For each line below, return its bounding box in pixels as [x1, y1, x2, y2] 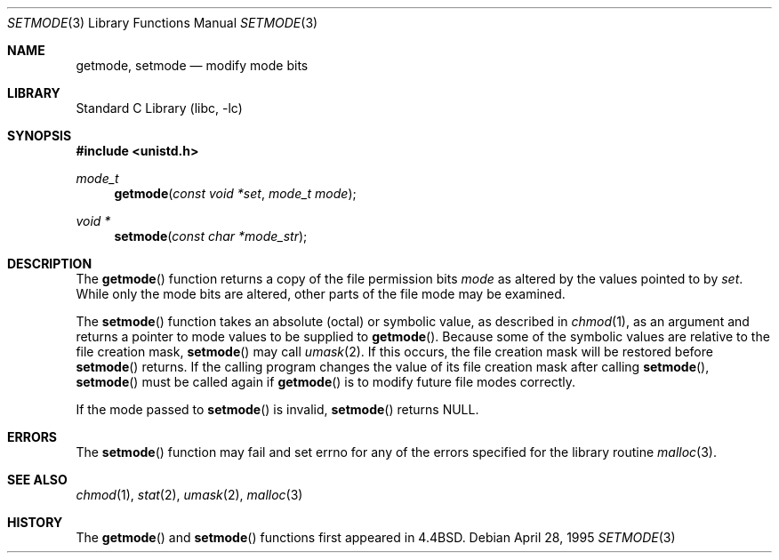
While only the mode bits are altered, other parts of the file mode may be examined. [76, 286, 566, 301]
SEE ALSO [7, 472, 68, 487]
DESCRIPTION [7, 256, 92, 271]
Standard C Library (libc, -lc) [76, 100, 243, 116]
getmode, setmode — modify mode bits [76, 58, 309, 73]
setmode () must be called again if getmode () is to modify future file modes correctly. [76, 374, 576, 389]
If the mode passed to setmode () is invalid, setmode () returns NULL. [76, 402, 479, 417]
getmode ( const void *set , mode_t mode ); [114, 186, 357, 201]
